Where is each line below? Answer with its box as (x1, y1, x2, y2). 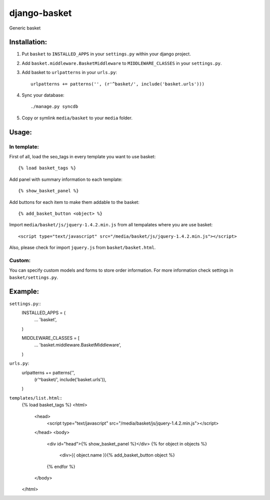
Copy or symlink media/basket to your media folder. (21, 115, 132, 121)
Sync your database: (21, 92, 64, 98)
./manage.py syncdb (30, 104, 78, 109)
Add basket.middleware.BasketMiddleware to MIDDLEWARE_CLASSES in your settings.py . (21, 60, 222, 66)
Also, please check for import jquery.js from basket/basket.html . (9, 245, 156, 251)
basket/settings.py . (9, 274, 58, 280)
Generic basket (9, 25, 41, 31)
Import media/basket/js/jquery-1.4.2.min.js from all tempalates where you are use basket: (9, 222, 213, 228)
